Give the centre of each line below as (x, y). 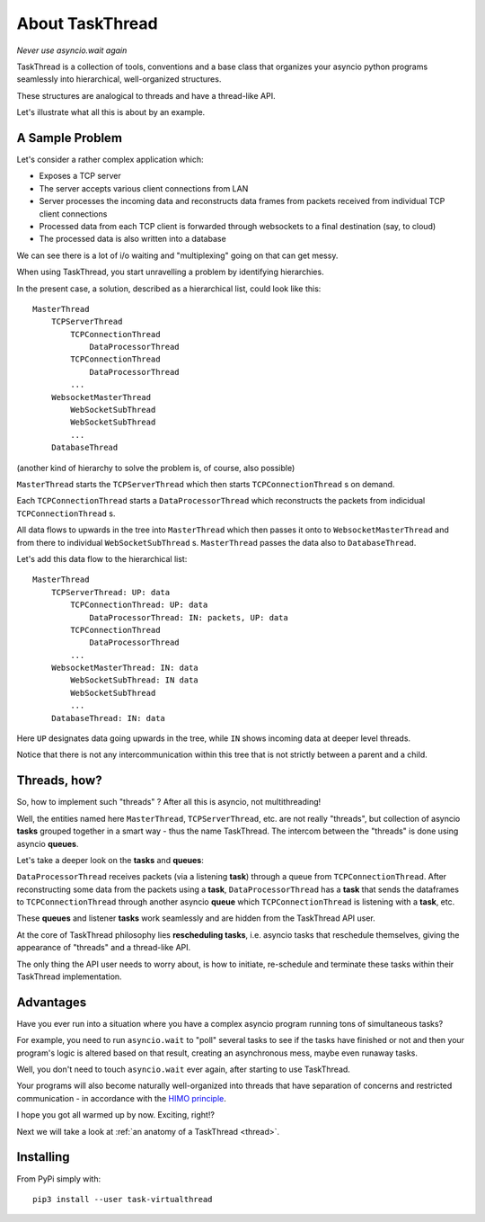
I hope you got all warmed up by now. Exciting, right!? (116, 1115)
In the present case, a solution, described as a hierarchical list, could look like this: (169, 289)
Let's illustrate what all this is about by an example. (111, 112)
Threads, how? (59, 781)
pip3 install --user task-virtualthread (123, 1199)
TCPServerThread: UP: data (110, 592)
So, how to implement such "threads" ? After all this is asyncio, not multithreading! (169, 802)
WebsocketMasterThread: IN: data (125, 668)
